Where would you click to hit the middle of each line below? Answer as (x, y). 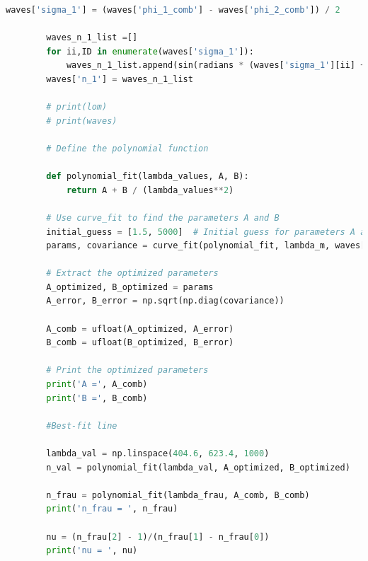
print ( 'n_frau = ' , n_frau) (112, 509)
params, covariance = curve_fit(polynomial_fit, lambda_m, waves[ (206, 246)
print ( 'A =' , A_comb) (97, 384)
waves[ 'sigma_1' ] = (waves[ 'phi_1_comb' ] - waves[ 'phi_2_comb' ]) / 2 (173, 10)
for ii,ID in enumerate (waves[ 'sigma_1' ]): (150, 51)
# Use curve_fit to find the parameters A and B (163, 218)
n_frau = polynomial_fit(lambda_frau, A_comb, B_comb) (178, 495)
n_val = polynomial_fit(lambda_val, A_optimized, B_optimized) (198, 467)
